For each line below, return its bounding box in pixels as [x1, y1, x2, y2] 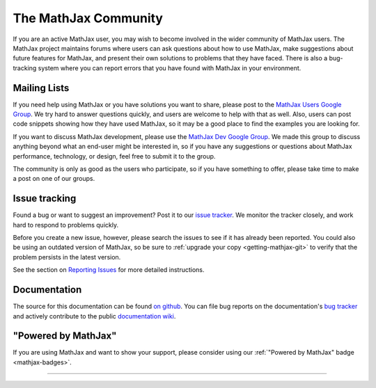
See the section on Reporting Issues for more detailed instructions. [13, 266, 205, 274]
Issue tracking [13, 193, 77, 204]
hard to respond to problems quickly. [13, 220, 118, 229]
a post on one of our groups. [13, 175, 95, 183]
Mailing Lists [13, 82, 70, 94]
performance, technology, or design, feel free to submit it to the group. [13, 152, 216, 160]
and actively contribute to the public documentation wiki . [13, 312, 176, 320]
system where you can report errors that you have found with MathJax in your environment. [38, 63, 301, 72]
